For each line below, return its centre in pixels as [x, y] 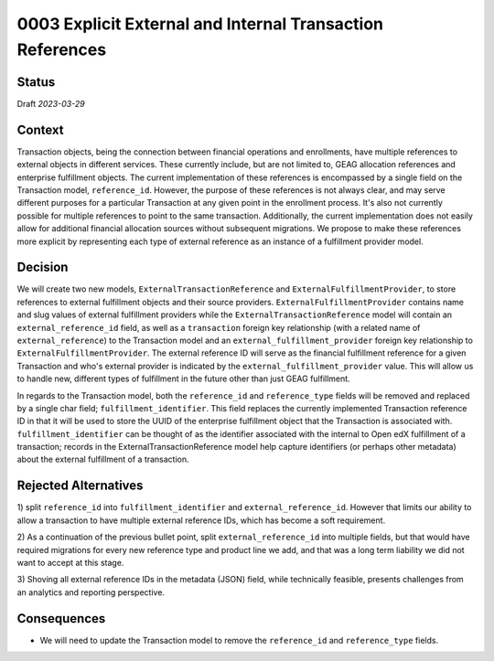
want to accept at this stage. [70, 562]
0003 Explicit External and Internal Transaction [200, 24]
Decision [43, 267]
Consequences [61, 618]
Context [40, 129]
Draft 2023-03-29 [51, 103]
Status [36, 82]
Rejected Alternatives [80, 486]
